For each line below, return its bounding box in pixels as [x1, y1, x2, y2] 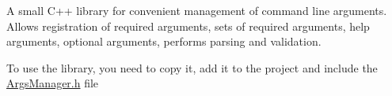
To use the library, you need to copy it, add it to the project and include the [6, 59, 378, 76]
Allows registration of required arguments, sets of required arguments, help [6, 17, 370, 34]
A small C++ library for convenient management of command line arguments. [6, 2, 387, 18]
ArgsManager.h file [6, 75, 99, 91]
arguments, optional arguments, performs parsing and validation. [6, 33, 322, 50]
